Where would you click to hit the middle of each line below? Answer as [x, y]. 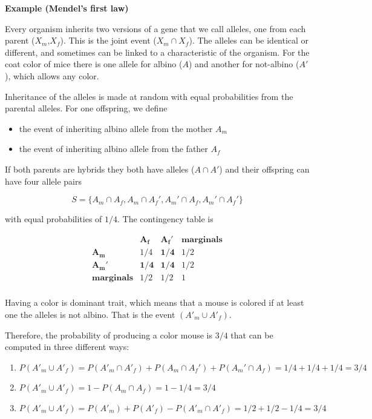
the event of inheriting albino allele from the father [113, 149]
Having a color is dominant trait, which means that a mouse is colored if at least [155, 302]
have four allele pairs [43, 181]
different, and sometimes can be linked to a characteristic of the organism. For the [157, 52]
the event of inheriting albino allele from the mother [116, 128]
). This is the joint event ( [108, 40]
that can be [252, 335]
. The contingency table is [165, 219]
